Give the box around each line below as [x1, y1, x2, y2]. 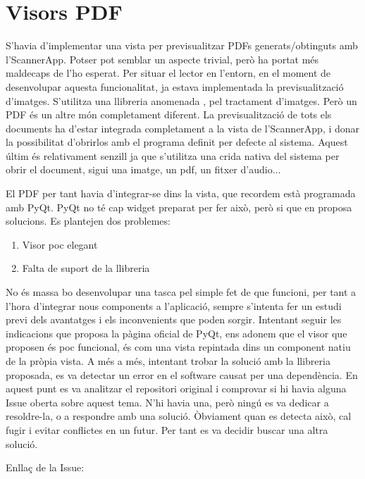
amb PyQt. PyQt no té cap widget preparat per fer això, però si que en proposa [6, 199, 352, 214]
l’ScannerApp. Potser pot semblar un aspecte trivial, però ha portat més [6, 51, 319, 66]
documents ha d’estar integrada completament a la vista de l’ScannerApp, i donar [6, 120, 360, 135]
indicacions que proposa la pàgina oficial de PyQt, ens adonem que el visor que [6, 325, 347, 340]
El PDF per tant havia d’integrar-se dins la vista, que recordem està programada [6, 186, 356, 201]
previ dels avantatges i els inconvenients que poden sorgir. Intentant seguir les [6, 312, 342, 327]
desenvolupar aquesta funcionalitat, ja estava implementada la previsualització [6, 79, 344, 94]
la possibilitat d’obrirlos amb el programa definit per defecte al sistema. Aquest [6, 135, 348, 149]
